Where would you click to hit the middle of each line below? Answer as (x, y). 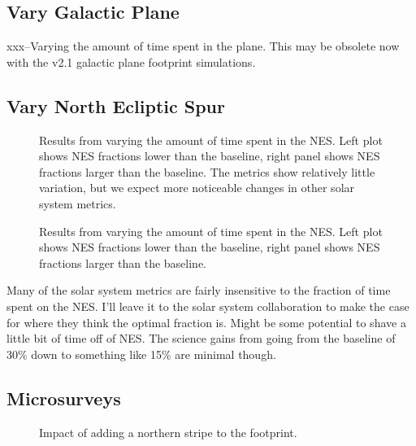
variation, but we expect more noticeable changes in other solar (197, 188)
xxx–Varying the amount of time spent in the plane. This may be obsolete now (203, 46)
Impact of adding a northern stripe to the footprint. (168, 432)
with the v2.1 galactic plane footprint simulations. (131, 61)
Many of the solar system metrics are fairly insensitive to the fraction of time (199, 290)
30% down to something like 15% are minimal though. (141, 354)
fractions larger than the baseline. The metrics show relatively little (207, 171)
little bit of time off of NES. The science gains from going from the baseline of (201, 338)
